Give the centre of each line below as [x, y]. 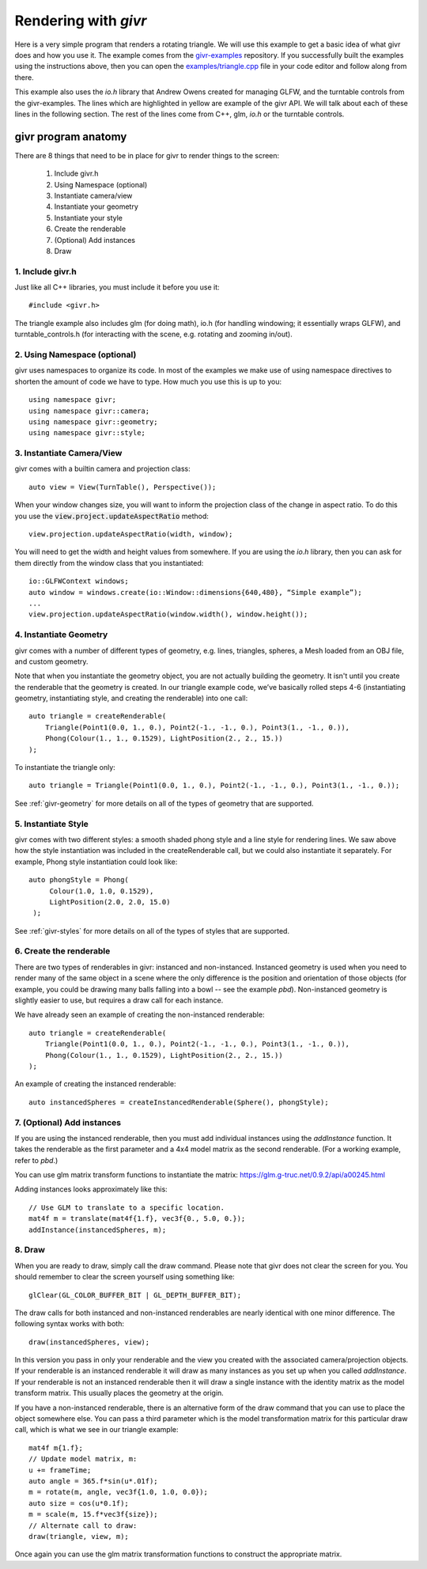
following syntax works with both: [69, 1324]
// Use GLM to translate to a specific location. [127, 1207]
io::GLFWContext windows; [79, 581]
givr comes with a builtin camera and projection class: [102, 469]
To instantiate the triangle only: [65, 767]
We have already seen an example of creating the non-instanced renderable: [140, 1015]
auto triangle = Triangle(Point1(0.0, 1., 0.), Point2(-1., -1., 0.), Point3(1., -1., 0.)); [214, 786]
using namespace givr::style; [87, 433]
